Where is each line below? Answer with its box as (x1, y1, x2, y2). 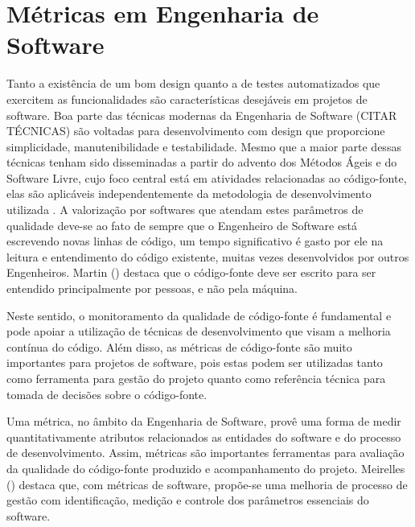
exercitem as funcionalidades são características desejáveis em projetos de (6, 90, 368, 107)
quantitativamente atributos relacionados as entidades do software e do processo (6, 428, 401, 445)
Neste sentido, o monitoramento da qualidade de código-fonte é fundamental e (6, 307, 392, 323)
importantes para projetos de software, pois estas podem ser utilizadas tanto (6, 354, 383, 371)
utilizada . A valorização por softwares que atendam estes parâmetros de (6, 201, 364, 218)
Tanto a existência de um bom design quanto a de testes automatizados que (6, 75, 380, 92)
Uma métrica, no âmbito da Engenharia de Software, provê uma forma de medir (6, 413, 401, 430)
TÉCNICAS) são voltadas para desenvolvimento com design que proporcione (6, 122, 385, 139)
